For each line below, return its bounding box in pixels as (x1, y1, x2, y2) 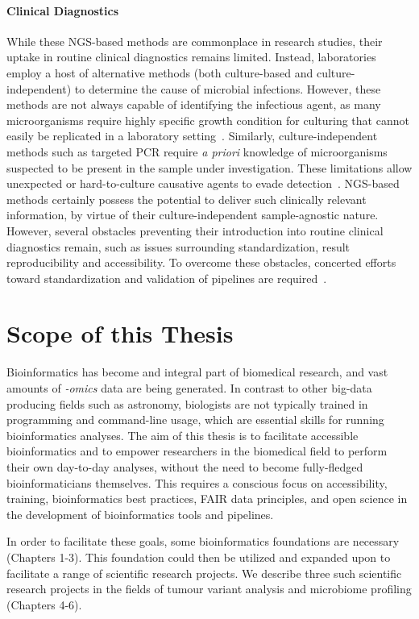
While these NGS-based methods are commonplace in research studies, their (6, 32, 383, 49)
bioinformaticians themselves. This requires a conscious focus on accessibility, (6, 474, 388, 491)
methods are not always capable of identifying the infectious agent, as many (6, 96, 381, 113)
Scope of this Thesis (6, 317, 234, 350)
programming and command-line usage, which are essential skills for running (6, 411, 384, 428)
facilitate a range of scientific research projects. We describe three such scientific (6, 564, 402, 581)
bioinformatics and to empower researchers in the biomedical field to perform (6, 442, 388, 459)
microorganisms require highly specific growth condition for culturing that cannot (6, 111, 409, 128)
